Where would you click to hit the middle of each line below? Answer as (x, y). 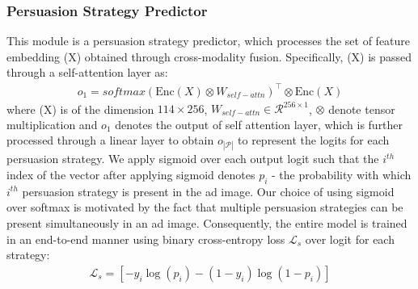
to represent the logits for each (314, 140)
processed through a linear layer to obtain (110, 140)
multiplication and (52, 124)
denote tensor (362, 109)
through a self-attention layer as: (87, 72)
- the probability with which (342, 174)
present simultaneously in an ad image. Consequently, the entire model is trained (207, 222)
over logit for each (350, 239)
